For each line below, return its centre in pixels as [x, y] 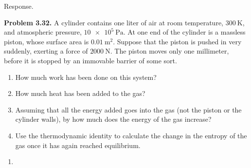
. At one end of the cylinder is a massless [184, 32]
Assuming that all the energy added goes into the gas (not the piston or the [128, 109]
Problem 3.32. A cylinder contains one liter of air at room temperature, [114, 22]
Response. [19, 6]
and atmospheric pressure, [43, 32]
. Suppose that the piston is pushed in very [177, 41]
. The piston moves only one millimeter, [170, 51]
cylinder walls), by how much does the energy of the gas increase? [113, 119]
